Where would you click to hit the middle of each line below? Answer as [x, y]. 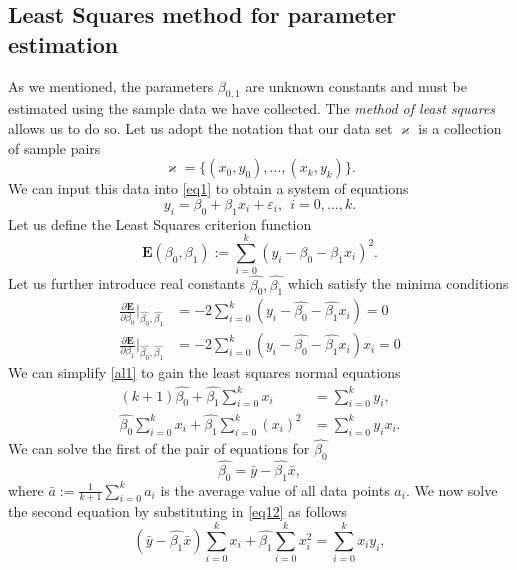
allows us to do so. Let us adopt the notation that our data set [200, 127]
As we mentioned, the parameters [111, 85]
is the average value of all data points [275, 489]
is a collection [460, 127]
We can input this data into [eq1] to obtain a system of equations [208, 188]
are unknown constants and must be [356, 85]
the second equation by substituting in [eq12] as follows [177, 511]
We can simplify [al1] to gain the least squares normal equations [204, 371]
